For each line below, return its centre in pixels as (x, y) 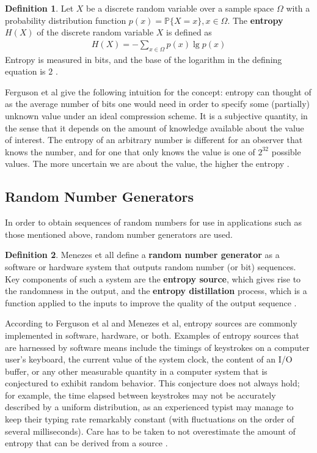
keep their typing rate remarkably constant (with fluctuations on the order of (150, 419)
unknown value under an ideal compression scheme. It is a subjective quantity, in (156, 115)
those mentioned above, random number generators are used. (119, 234)
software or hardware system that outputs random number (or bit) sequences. (151, 266)
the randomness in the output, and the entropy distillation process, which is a (156, 291)
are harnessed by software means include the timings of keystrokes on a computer (157, 347)
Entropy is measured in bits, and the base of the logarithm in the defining (144, 59)
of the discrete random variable (95, 32)
